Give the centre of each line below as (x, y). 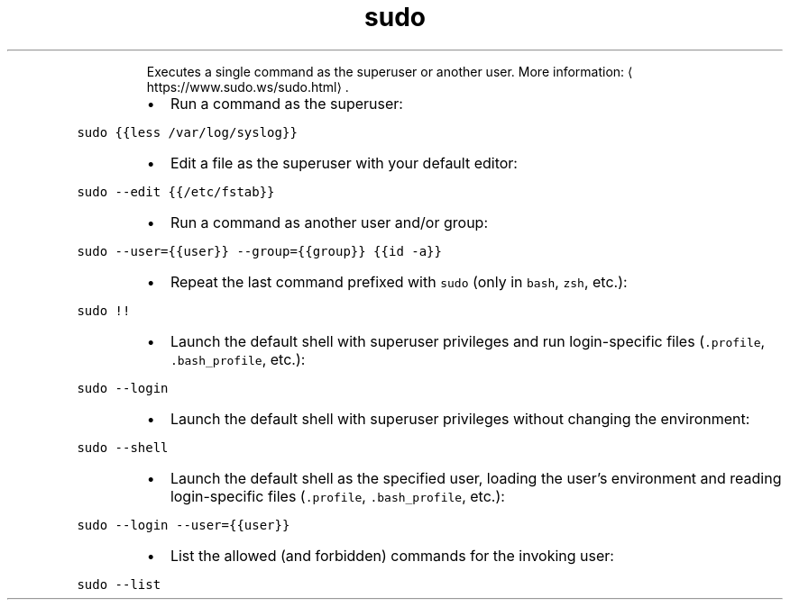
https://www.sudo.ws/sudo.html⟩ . (248, 86)
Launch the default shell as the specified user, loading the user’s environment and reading (476, 478)
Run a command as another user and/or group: (329, 222)
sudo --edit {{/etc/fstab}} (176, 191)
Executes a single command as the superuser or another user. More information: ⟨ (390, 71)
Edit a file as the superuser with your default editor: (344, 163)
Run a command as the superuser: (286, 103)
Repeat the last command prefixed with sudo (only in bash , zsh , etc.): (399, 281)
